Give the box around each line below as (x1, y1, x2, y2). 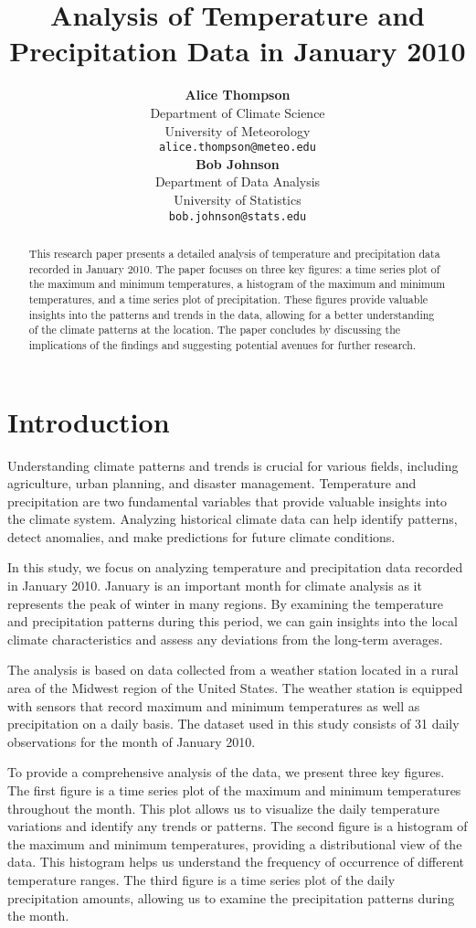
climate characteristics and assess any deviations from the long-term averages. (7, 629, 443, 648)
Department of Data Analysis (154, 172, 321, 191)
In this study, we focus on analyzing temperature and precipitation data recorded (7, 558, 463, 577)
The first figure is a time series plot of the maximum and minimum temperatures (7, 781, 461, 800)
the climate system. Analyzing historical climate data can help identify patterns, (7, 509, 458, 528)
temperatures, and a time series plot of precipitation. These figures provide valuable (28, 291, 428, 306)
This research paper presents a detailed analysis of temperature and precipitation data (28, 245, 440, 261)
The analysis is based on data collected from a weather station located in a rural (7, 660, 459, 679)
